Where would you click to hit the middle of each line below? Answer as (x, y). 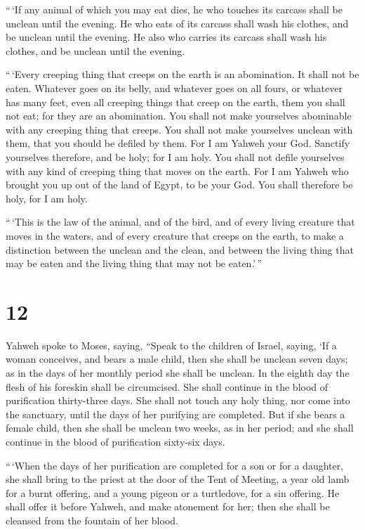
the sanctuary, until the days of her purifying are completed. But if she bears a (175, 414)
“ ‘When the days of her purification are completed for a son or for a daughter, (175, 465)
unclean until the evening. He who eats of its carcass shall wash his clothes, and (177, 23)
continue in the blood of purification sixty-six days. (115, 441)
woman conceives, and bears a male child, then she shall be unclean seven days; (177, 359)
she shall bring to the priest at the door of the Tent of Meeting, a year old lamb (178, 479)
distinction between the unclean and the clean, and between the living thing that (180, 249)
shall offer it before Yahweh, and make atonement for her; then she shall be (168, 506)
